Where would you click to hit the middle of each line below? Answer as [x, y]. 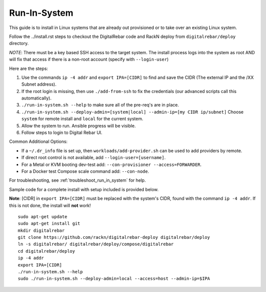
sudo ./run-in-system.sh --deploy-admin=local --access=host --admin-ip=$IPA [114, 279]
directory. [19, 43]
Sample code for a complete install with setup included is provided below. [84, 189]
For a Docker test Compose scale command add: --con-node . [85, 171]
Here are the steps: [29, 68]
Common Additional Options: [38, 142]
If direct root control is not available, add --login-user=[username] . [94, 158]
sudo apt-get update [43, 216]
